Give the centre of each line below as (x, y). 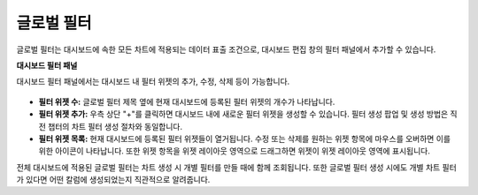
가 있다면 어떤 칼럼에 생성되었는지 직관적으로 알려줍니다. (113, 180)
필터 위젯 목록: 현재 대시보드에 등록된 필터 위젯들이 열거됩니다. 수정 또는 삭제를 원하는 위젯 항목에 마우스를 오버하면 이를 (245, 139)
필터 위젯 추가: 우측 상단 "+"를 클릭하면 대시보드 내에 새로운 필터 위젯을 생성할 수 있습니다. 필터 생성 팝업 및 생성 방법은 (243, 114)
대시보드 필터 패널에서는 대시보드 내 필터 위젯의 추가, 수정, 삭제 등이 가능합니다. (153, 82)
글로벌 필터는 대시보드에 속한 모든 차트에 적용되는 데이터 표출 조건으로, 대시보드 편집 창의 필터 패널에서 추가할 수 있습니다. (226, 49)
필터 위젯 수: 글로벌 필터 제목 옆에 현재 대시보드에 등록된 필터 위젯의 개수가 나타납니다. (187, 101)
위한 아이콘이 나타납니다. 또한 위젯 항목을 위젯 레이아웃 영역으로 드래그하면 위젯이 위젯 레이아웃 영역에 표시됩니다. (235, 151)
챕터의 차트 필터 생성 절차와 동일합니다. (115, 126)
